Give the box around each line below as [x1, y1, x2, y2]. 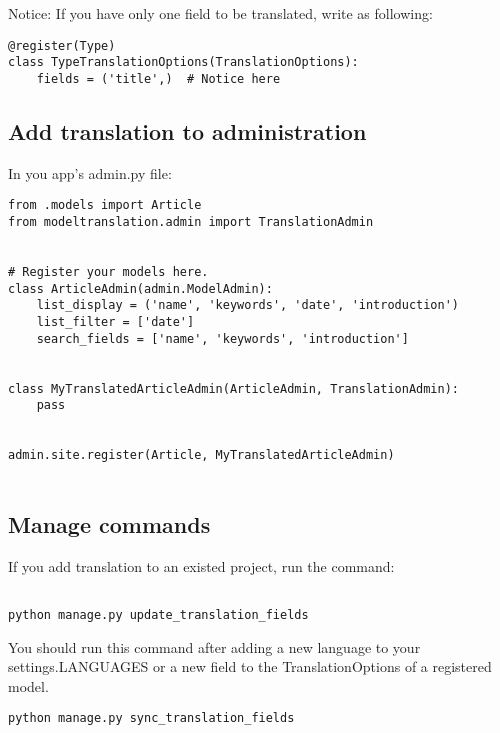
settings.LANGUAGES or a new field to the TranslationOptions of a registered [8, 656, 492, 677]
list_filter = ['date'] [36, 314, 195, 329]
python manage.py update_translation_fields [8, 607, 309, 622]
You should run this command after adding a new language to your [8, 636, 421, 657]
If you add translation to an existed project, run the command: [8, 555, 395, 576]
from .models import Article [8, 198, 202, 213]
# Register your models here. [8, 264, 209, 279]
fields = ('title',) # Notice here [36, 71, 281, 86]
